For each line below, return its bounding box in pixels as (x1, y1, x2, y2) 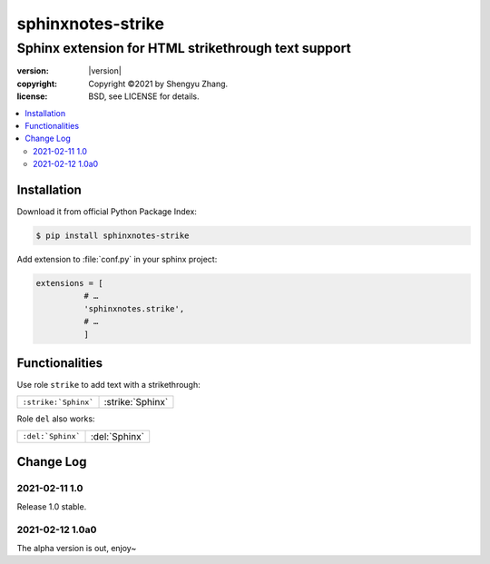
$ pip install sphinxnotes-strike (35, 231, 190, 241)
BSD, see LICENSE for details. (88, 91, 200, 102)
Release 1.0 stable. (16, 500, 87, 512)
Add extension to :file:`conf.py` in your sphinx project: (16, 254, 218, 264)
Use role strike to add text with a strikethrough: (16, 380, 201, 391)
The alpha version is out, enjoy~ (16, 542, 137, 553)
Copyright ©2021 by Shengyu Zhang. (88, 78, 229, 89)
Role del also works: (16, 413, 95, 424)
